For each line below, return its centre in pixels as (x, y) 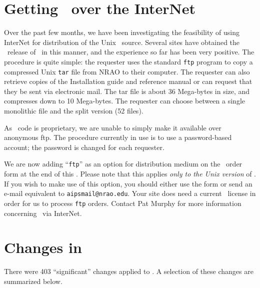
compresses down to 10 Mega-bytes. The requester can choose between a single (124, 101)
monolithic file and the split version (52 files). (74, 110)
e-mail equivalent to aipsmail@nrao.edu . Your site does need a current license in (130, 193)
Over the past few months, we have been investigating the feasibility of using (122, 32)
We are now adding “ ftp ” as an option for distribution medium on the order (123, 164)
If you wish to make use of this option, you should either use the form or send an (128, 183)
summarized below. (33, 281)
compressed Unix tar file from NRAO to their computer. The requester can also (127, 71)
